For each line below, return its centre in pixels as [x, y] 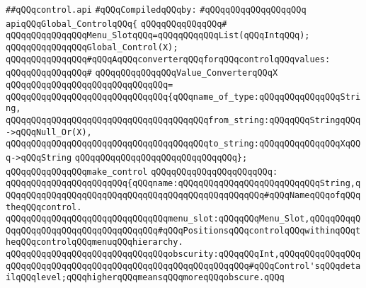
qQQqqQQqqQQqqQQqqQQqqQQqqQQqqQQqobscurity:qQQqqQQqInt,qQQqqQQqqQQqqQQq [183, 254]
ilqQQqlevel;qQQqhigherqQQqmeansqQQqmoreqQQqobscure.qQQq [145, 278]
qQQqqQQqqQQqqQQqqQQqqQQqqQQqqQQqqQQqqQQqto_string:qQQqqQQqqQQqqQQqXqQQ [183, 144]
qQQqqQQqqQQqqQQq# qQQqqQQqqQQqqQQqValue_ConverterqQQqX [142, 73]
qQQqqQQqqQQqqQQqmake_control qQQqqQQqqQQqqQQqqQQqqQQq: [142, 172]
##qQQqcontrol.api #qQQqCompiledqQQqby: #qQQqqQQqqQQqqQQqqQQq [156, 10]
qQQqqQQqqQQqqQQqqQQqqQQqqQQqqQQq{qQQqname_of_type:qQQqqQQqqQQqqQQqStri [183, 97]
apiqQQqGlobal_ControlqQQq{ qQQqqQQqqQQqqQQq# [116, 24]
